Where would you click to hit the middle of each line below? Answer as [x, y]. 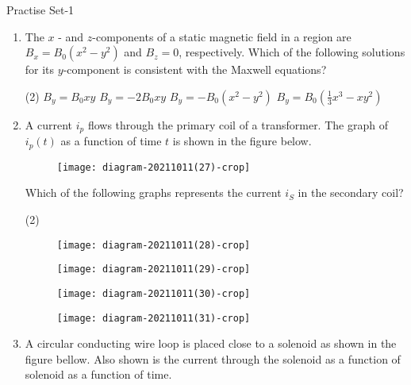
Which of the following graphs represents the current [153, 192]
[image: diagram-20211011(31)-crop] [154, 318]
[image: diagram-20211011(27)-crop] [154, 167]
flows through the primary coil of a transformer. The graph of [238, 124]
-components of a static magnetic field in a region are [222, 36]
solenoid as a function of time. [98, 374]
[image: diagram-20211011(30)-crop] [154, 293]
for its [40, 69]
